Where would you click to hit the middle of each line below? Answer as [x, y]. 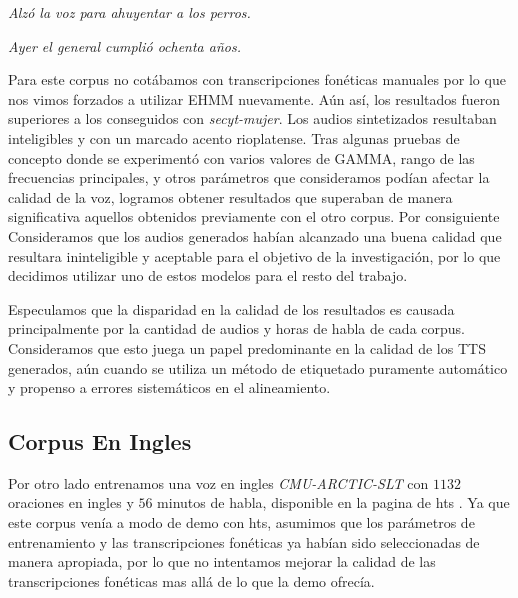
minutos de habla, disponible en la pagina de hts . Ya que [333, 502]
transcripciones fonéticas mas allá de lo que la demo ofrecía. [191, 580]
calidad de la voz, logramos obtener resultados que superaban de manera [230, 196]
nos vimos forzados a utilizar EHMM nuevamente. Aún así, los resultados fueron [254, 98]
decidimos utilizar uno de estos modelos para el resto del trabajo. [208, 275]
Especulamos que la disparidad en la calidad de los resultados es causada [231, 308]
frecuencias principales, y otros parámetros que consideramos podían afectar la [249, 177]
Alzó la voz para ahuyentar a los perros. [129, 12]
